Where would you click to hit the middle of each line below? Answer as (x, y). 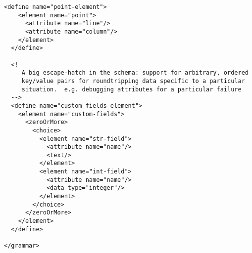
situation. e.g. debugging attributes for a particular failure (131, 89)
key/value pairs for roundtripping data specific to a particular (133, 81)
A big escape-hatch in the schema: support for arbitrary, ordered (135, 73)
